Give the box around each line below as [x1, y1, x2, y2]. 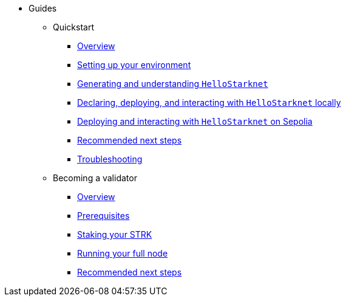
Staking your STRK [77, 229, 152, 240]
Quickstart [53, 22, 95, 32]
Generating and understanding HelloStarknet [77, 78, 268, 89]
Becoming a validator [53, 173, 137, 183]
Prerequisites [77, 210, 130, 221]
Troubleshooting [77, 154, 143, 164]
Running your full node [77, 248, 168, 258]
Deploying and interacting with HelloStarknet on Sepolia [77, 116, 313, 126]
